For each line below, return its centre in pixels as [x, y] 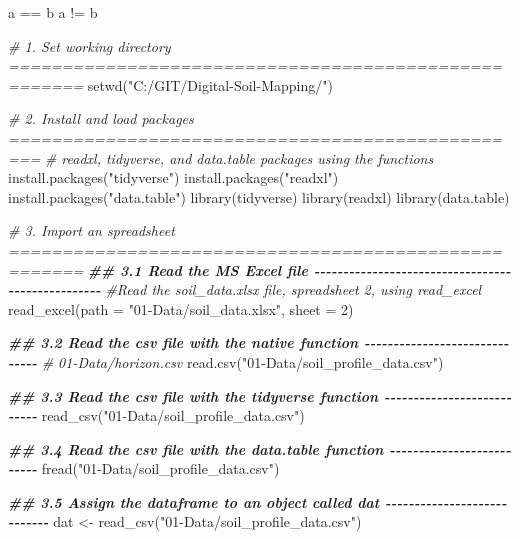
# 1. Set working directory [89, 45]
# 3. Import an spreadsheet [91, 230]
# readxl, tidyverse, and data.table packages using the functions [239, 157]
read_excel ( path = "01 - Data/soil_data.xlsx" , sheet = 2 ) [181, 308]
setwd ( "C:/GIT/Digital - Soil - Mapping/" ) [210, 84]
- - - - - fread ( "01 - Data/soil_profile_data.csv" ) [144, 468]
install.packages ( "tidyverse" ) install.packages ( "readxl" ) [173, 177]
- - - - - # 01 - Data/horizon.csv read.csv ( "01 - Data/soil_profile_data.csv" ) [226, 361]
